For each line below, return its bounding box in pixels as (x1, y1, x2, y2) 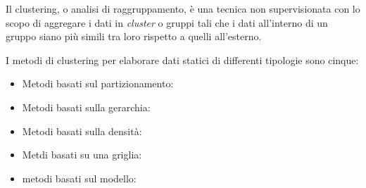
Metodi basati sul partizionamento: (22, 76, 174, 91)
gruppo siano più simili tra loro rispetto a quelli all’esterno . (6, 29, 262, 44)
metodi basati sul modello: (22, 170, 137, 185)
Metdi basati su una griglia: (22, 147, 142, 162)
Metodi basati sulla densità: (22, 123, 142, 138)
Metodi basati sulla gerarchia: (22, 99, 151, 114)
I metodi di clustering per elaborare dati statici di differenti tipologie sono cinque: (6, 52, 359, 67)
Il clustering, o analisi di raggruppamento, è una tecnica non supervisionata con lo (6, 1, 360, 15)
